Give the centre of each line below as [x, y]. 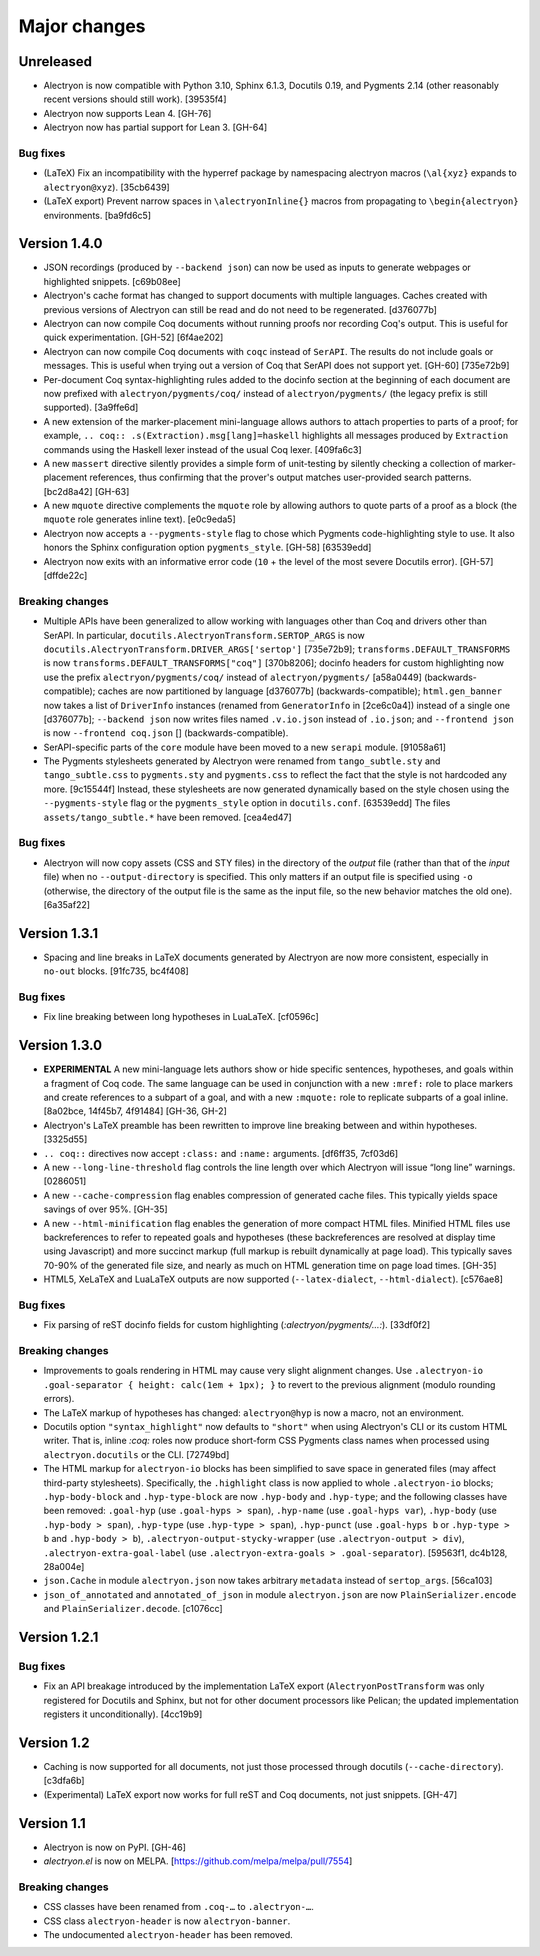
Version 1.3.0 [60, 1045]
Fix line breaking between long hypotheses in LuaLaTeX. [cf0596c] [181, 1017]
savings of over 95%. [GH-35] [106, 1209]
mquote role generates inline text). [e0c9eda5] [139, 519]
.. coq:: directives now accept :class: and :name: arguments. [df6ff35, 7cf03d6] [221, 1153]
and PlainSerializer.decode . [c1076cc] [133, 1609]
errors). [59, 1399]
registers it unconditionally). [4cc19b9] [123, 1714]
